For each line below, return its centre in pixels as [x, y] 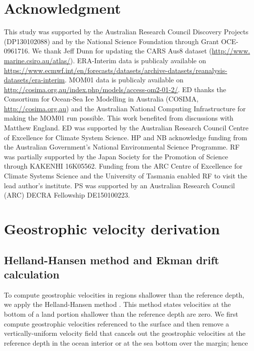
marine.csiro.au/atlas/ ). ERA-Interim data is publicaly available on [105, 60]
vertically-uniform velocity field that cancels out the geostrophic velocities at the [125, 333]
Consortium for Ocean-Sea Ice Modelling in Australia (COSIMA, [101, 99]
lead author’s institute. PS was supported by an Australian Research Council [119, 185]
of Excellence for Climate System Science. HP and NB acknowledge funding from [126, 137]
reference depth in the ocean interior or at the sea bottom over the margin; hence [126, 342]
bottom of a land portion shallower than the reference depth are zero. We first [121, 313]
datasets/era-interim [35, 80]
